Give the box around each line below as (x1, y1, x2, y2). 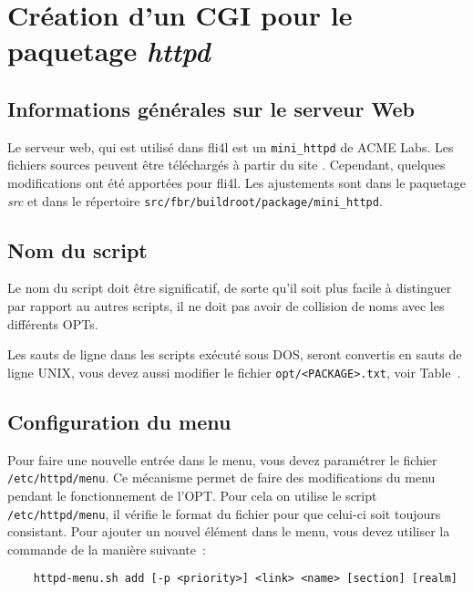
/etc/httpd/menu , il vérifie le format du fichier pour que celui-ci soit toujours (7, 504, 441, 523)
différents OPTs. (7, 314, 98, 333)
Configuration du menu (7, 407, 231, 435)
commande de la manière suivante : (7, 539, 206, 558)
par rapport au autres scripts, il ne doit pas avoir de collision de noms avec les (7, 296, 445, 316)
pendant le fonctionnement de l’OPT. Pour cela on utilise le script (7, 485, 377, 504)
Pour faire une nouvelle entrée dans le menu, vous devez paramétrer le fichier (7, 450, 437, 469)
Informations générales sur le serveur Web (7, 94, 415, 122)
